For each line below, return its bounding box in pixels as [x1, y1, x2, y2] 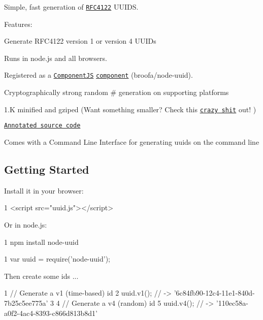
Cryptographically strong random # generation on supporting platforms [4, 87, 229, 98]
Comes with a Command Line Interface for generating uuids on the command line [4, 137, 259, 147]
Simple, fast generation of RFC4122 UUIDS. [4, 2, 139, 12]
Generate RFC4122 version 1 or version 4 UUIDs [4, 36, 156, 46]
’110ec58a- [216, 297, 248, 308]
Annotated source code [4, 122, 81, 130]
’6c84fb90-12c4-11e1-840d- [174, 287, 255, 298]
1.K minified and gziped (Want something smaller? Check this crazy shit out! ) [4, 104, 256, 114]
